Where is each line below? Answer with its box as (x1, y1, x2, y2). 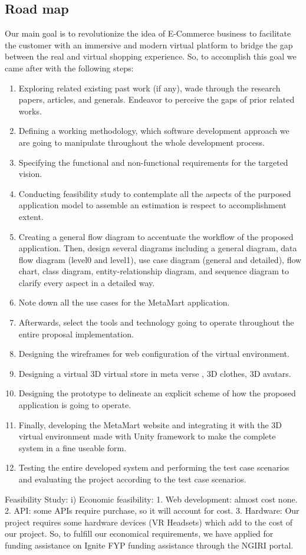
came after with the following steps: (5, 61, 134, 74)
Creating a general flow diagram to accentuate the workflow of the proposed (18, 230, 294, 242)
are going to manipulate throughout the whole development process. (18, 136, 265, 148)
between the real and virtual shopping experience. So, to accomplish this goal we (5, 50, 297, 63)
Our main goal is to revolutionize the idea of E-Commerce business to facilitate (5, 27, 291, 40)
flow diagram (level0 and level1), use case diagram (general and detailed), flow (18, 253, 302, 265)
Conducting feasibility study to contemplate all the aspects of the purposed (18, 187, 291, 199)
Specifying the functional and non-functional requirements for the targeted (18, 156, 288, 168)
